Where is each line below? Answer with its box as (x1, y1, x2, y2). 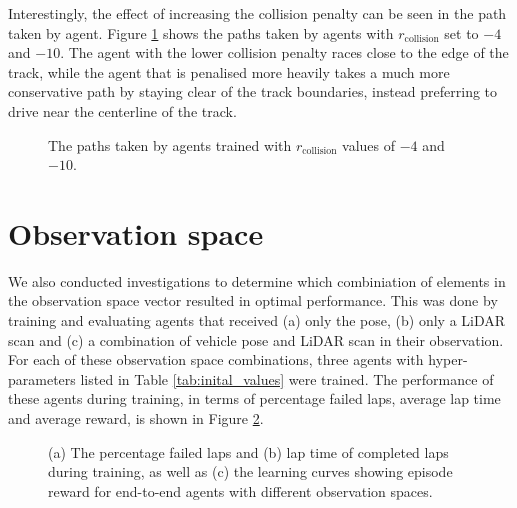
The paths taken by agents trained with (48, 134, 292, 155)
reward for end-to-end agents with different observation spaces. (48, 480, 433, 501)
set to (444, 22, 479, 43)
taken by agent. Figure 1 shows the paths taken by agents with (8, 22, 394, 43)
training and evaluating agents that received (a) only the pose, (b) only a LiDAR (8, 310, 506, 331)
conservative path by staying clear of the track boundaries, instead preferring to (8, 81, 498, 102)
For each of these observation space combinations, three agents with (8, 349, 424, 370)
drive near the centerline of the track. (8, 100, 237, 121)
